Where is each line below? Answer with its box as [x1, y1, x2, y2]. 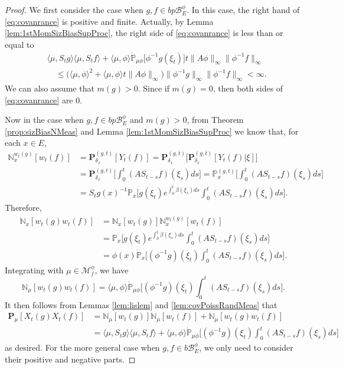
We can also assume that [5, 81, 94, 94]
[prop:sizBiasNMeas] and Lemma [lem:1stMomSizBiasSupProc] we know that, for [5, 125, 299, 137]
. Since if [138, 81, 169, 94]
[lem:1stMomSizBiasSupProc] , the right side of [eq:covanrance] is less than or [5, 27, 283, 39]
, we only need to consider [199, 341, 293, 354]
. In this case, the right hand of [187, 4, 300, 15]
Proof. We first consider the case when [5, 4, 143, 15]
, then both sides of [213, 81, 283, 94]
